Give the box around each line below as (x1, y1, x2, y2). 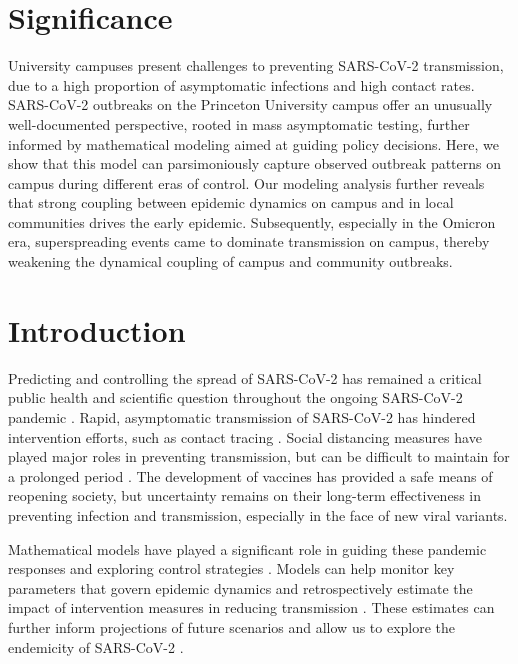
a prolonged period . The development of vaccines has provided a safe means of (8, 465, 493, 486)
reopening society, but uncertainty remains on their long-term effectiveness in (8, 485, 481, 506)
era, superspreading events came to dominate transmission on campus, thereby (8, 231, 490, 252)
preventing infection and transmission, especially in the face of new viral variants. (8, 504, 508, 525)
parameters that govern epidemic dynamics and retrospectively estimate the (8, 577, 473, 598)
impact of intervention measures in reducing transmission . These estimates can (8, 597, 495, 618)
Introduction (8, 309, 186, 350)
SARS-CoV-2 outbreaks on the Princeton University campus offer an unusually (8, 94, 493, 115)
